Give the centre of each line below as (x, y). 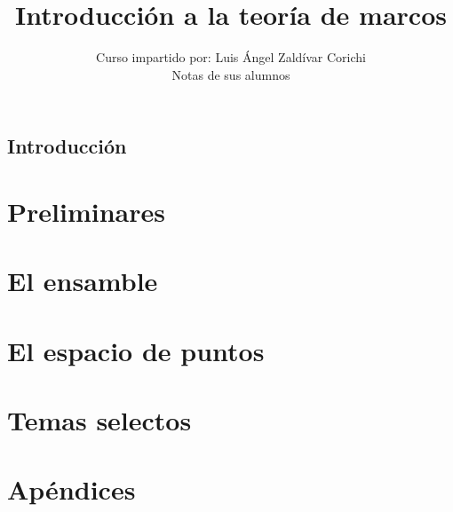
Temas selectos (99, 420)
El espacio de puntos (136, 350)
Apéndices (72, 489)
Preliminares (86, 211)
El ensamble (83, 281)
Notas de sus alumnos (231, 74)
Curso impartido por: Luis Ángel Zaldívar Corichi (231, 57)
